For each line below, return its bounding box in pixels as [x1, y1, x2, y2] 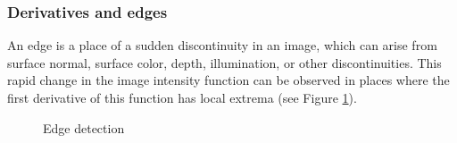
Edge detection [43, 118, 125, 137]
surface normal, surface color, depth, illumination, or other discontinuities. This [7, 53, 442, 71]
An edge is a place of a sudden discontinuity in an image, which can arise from [7, 36, 437, 55]
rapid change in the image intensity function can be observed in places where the [7, 71, 450, 89]
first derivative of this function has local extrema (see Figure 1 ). [7, 88, 357, 106]
